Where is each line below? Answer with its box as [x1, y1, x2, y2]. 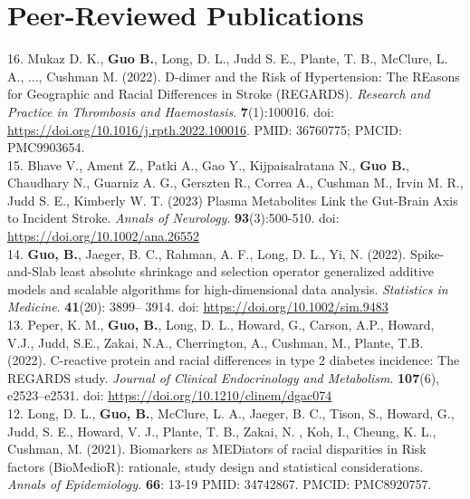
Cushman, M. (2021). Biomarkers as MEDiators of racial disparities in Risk [7, 439, 427, 458]
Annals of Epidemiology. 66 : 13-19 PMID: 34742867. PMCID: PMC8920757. [7, 475, 432, 494]
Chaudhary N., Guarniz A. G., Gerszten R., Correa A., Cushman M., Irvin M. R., [7, 173, 464, 192]
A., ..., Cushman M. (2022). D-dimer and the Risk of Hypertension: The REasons [7, 66, 460, 85]
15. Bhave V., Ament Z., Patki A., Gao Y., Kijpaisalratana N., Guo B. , [7, 155, 409, 174]
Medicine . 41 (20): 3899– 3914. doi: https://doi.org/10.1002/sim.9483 [7, 297, 388, 316]
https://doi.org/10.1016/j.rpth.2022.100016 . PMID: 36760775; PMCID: [7, 120, 402, 139]
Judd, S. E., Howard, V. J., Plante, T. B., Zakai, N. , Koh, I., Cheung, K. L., [7, 421, 436, 440]
